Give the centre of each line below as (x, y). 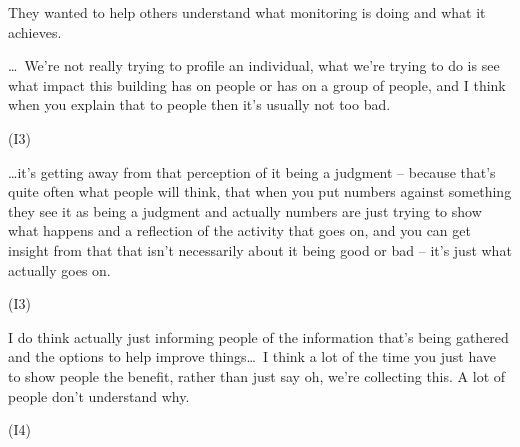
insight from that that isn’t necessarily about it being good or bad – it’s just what (260, 249)
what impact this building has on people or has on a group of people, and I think (257, 84)
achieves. (35, 31)
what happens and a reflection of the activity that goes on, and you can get (239, 230)
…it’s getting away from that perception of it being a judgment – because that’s (252, 171)
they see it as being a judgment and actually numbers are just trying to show (245, 210)
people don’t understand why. (99, 395)
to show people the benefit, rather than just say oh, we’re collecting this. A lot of (257, 375)
